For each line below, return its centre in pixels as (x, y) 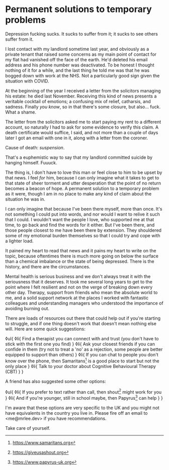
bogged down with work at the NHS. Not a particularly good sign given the (82, 75)
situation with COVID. (27, 81)
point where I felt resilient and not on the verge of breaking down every (79, 287)
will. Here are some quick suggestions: (45, 329)
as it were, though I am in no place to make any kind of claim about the (78, 194)
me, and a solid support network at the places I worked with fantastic (77, 298)
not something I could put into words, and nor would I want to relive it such (82, 214)
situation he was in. (25, 199)
